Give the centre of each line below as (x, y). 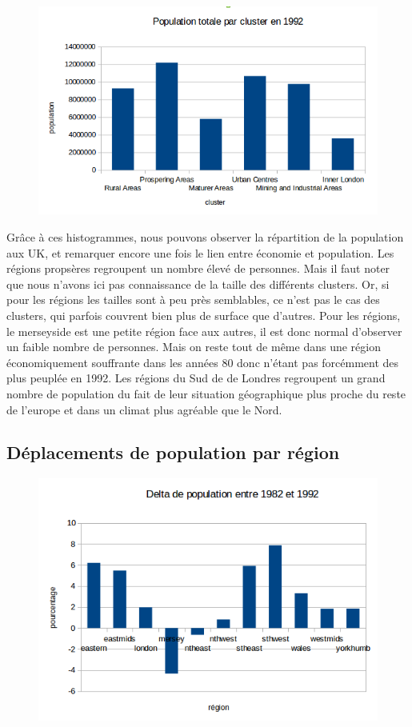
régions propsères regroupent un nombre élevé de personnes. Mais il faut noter (198, 268)
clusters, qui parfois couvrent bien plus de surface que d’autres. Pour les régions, (204, 315)
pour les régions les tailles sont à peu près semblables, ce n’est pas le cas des (193, 300)
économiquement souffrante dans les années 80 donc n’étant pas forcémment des (203, 362)
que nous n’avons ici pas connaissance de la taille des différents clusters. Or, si (198, 284)
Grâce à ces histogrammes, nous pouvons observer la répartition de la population (205, 236)
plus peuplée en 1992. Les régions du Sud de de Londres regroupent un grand (196, 378)
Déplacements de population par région (173, 452)
